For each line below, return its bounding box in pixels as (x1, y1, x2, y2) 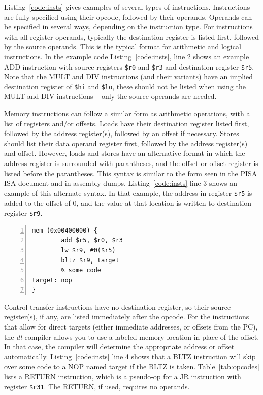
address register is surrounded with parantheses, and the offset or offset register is (4, 158, 258, 169)
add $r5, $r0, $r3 (61, 237, 123, 244)
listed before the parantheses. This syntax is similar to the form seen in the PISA (4, 168, 257, 178)
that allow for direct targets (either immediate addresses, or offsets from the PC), (4, 321, 258, 332)
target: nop (32, 276, 72, 284)
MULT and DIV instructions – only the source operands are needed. (4, 91, 217, 102)
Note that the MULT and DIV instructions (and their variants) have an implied (4, 71, 253, 82)
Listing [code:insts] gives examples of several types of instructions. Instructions (4, 2, 250, 12)
